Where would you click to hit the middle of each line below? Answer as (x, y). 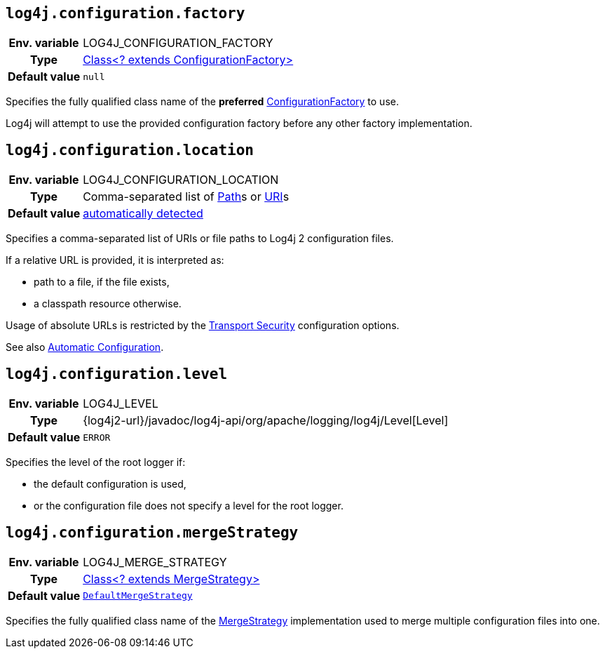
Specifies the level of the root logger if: (96, 462)
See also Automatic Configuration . (85, 347)
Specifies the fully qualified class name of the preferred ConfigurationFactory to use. (202, 102)
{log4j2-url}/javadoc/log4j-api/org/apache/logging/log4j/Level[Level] (266, 421)
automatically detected (143, 214)
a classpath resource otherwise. (108, 304)
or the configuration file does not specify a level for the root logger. (189, 506)
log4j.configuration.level (117, 374)
